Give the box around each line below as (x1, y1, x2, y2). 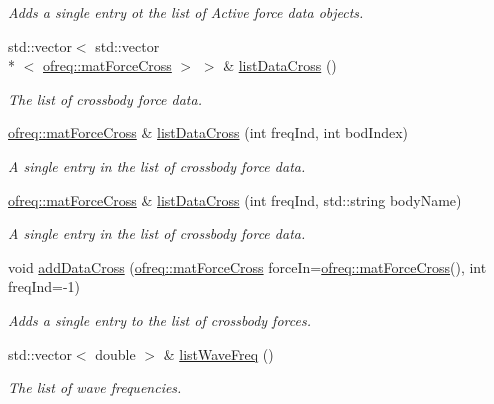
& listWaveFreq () (163, 343, 274, 364)
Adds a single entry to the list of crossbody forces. (8, 309, 311, 330)
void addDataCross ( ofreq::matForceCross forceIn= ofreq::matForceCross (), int (8, 256, 487, 277)
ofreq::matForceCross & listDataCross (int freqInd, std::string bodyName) (8, 189, 462, 210)
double (95, 343, 136, 364)
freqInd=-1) (8, 276, 81, 297)
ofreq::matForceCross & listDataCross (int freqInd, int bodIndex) (8, 122, 409, 143)
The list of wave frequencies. (8, 377, 182, 398)
